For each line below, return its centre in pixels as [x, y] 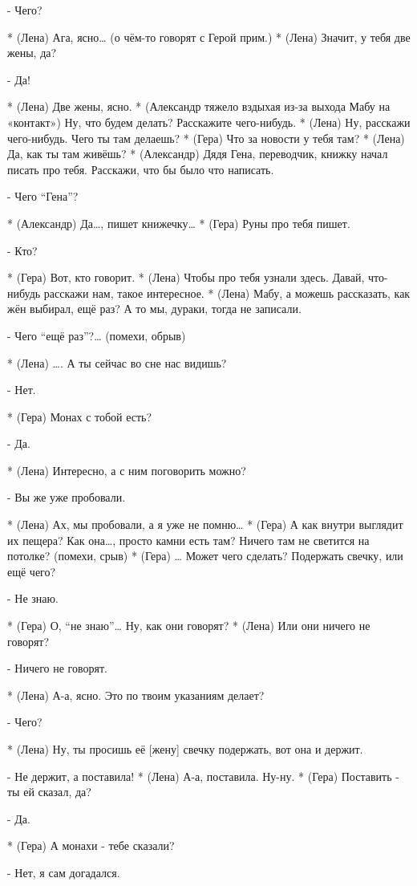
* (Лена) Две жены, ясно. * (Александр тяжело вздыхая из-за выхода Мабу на [199, 106]
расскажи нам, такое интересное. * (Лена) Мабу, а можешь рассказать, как [227, 293]
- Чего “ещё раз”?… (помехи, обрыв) [97, 335]
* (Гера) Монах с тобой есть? [80, 416]
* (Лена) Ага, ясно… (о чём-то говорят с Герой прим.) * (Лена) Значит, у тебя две [209, 37]
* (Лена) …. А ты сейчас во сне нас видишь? [117, 362]
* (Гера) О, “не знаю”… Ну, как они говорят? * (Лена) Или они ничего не [189, 626]
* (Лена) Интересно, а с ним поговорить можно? [127, 470]
